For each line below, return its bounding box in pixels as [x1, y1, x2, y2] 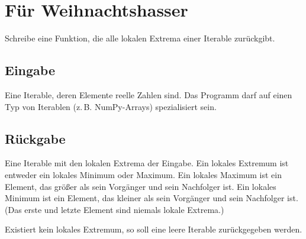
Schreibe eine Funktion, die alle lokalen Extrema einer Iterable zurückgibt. [5, 32, 275, 44]
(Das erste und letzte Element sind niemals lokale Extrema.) [5, 203, 224, 215]
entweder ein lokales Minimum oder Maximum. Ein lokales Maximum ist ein [5, 168, 282, 180]
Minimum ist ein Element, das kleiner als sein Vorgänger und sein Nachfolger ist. [5, 192, 298, 204]
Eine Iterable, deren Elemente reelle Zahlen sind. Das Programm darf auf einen [5, 88, 292, 101]
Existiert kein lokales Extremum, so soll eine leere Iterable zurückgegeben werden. [5, 223, 302, 235]
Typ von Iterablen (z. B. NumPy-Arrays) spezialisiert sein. [5, 100, 217, 112]
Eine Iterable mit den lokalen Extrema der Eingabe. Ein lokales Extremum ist [5, 157, 289, 169]
